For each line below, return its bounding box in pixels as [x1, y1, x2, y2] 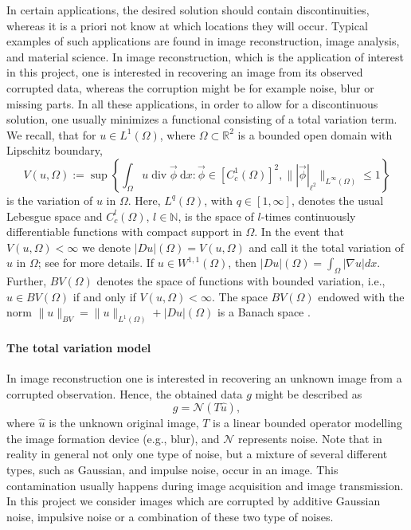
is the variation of [6, 191, 93, 208]
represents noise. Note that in [238, 430, 382, 446]
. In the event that [254, 223, 345, 240]
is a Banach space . [217, 304, 311, 320]
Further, [6, 273, 47, 289]
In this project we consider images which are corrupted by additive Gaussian [6, 493, 381, 509]
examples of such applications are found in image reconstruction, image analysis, [6, 33, 400, 49]
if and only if [72, 288, 136, 304]
